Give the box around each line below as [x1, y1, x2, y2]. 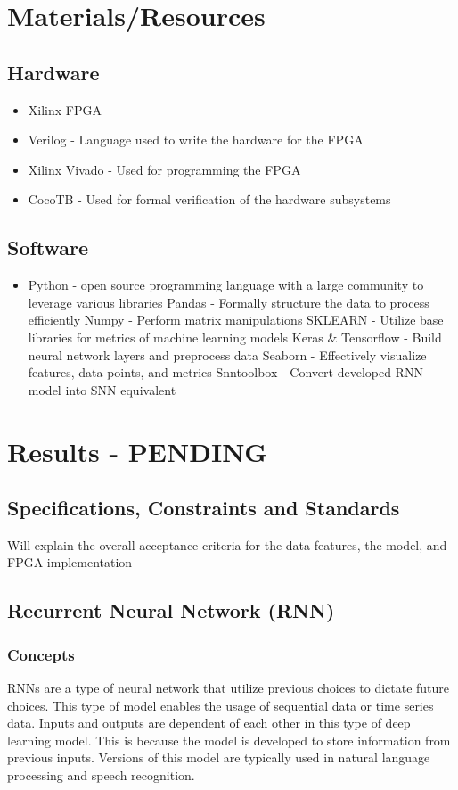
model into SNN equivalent [28, 380, 176, 399]
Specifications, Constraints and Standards [7, 494, 400, 522]
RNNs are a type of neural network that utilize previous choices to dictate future [7, 679, 450, 697]
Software [7, 234, 89, 261]
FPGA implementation [7, 553, 133, 572]
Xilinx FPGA [28, 100, 102, 119]
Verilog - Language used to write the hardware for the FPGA [28, 130, 364, 149]
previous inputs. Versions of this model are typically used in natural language [7, 748, 430, 767]
